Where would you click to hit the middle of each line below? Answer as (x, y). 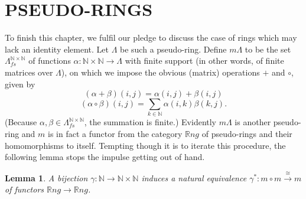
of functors (25, 189)
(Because (21, 122)
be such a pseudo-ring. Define (173, 49)
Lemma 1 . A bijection (46, 177)
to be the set (268, 49)
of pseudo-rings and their (247, 134)
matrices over (29, 72)
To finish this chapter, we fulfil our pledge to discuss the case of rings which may (151, 37)
